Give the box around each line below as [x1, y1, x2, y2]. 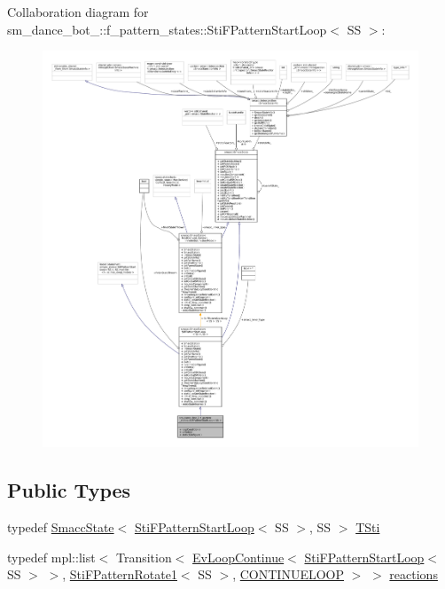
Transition [115, 547, 172, 566]
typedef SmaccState [7, 518, 114, 537]
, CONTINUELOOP [232, 565, 345, 584]
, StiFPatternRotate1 [62, 565, 177, 584]
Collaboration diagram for [7, 3, 149, 20]
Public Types [7, 476, 131, 504]
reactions [389, 565, 438, 584]
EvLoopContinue [192, 547, 285, 566]
